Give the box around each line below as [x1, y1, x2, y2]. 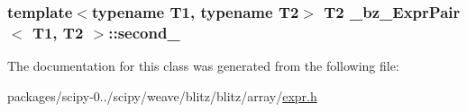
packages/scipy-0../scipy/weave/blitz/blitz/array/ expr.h [7, 86, 317, 105]
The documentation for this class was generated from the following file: [7, 56, 399, 75]
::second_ [108, 21, 180, 43]
